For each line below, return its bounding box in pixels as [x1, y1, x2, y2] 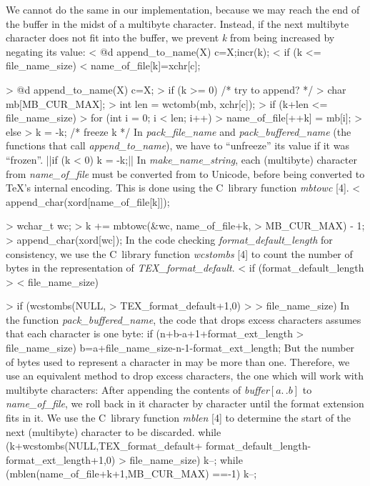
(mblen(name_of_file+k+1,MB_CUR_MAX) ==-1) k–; [6, 466, 257, 481]
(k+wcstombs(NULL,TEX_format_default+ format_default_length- [6, 438, 311, 453]
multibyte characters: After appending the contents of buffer [6, 382, 269, 397]
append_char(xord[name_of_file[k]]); [6, 194, 170, 209]
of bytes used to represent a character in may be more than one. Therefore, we [6, 354, 350, 369]
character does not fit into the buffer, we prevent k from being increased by [6, 30, 335, 45]
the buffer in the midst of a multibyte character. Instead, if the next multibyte [6, 16, 349, 31]
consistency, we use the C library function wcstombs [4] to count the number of [6, 246, 353, 261]
